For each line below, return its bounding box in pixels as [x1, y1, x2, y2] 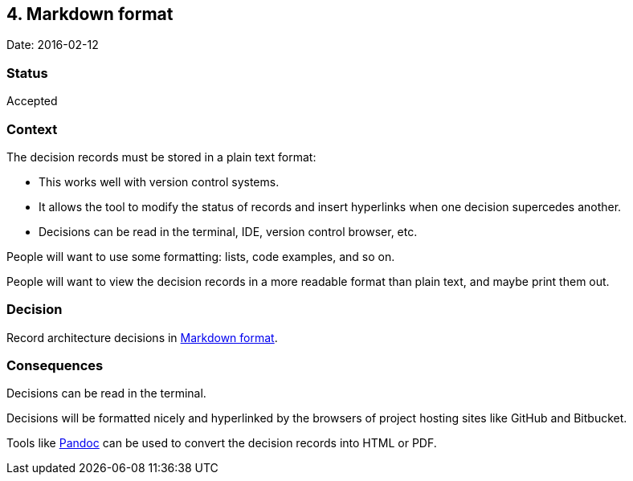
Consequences [6, 357, 104, 374]
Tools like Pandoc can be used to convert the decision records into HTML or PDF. [6, 436, 437, 450]
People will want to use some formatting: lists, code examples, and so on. [6, 249, 395, 263]
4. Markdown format [6, 4, 174, 24]
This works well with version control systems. [39, 174, 280, 189]
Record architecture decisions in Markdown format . [6, 330, 278, 344]
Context [6, 120, 58, 137]
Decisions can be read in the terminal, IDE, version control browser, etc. [39, 224, 418, 238]
